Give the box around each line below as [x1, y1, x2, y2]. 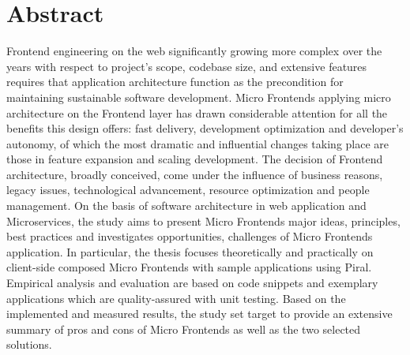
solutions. [6, 336, 52, 353]
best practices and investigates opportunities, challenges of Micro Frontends [6, 228, 373, 245]
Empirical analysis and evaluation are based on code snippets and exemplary [6, 275, 378, 291]
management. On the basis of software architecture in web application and [6, 197, 367, 214]
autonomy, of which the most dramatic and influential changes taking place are [6, 135, 389, 151]
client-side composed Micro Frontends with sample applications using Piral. [6, 259, 372, 275]
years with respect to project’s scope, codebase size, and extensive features [6, 58, 367, 74]
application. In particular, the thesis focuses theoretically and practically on [6, 243, 374, 260]
